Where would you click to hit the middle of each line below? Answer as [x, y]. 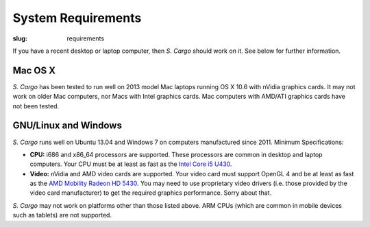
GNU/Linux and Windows [67, 126]
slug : [20, 38]
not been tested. [36, 106]
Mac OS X [34, 70]
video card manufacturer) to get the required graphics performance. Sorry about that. [151, 193]
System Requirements [77, 18]
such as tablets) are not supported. [62, 215]
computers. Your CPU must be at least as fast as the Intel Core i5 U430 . [131, 164]
